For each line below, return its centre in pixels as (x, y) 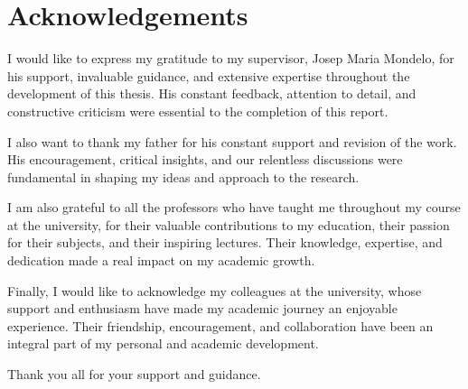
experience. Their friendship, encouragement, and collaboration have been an (220, 325)
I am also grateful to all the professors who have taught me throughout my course (234, 207)
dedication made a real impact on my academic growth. (161, 260)
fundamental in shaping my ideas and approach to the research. (183, 176)
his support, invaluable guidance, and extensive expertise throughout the (209, 75)
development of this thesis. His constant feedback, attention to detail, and (212, 93)
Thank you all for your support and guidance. (134, 374)
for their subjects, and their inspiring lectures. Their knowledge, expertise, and (225, 242)
